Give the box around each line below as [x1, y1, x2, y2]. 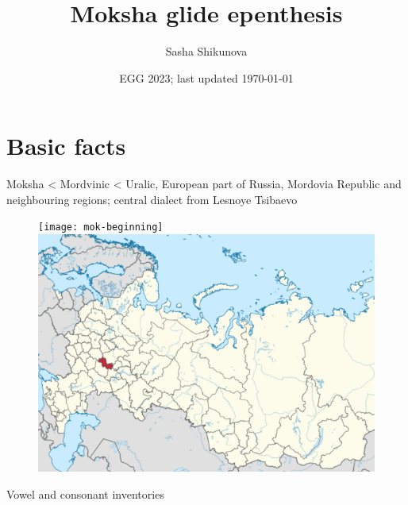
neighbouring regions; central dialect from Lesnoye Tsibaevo [6, 191, 298, 207]
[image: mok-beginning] [38, 222, 164, 233]
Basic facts [6, 129, 126, 162]
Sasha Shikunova [165, 43, 248, 60]
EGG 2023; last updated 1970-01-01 [119, 69, 294, 86]
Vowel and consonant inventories [6, 485, 164, 502]
